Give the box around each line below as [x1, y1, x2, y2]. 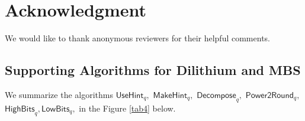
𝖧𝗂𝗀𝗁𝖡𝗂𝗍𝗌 [5, 104, 35, 113]
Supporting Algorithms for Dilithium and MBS [5, 61, 301, 79]
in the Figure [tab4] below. [79, 102, 176, 114]
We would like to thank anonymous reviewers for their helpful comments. [5, 32, 270, 44]
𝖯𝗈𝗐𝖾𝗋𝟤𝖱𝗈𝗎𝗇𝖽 [245, 91, 294, 100]
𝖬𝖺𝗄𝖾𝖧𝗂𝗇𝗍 [153, 91, 188, 100]
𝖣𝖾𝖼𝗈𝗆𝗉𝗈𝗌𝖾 [197, 91, 236, 100]
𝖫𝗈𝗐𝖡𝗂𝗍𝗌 [41, 104, 70, 113]
